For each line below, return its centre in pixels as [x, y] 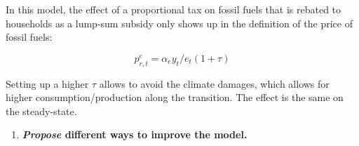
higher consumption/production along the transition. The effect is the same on [175, 97]
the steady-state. [41, 111]
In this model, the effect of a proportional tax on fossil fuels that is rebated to [174, 9]
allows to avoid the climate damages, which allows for [214, 83]
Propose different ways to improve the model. [135, 134]
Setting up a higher [47, 83]
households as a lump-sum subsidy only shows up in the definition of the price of [179, 23]
